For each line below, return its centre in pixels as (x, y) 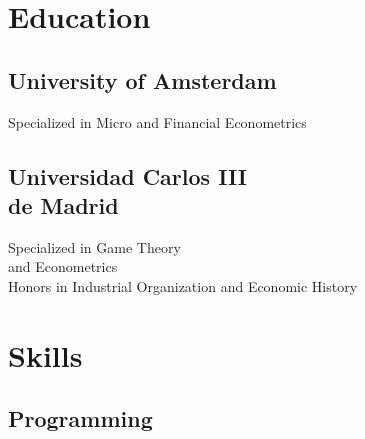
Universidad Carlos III (127, 175)
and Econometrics (63, 266)
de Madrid (63, 204)
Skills (45, 354)
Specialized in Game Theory (94, 246)
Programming (80, 418)
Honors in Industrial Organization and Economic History (183, 285)
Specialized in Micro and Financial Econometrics (157, 121)
